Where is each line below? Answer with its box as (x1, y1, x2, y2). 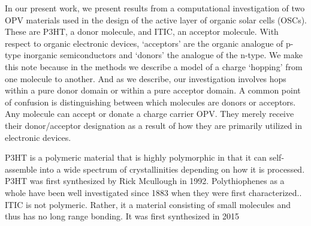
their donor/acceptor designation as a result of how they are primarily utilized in (5, 119, 302, 131)
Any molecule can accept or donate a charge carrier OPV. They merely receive (5, 107, 294, 120)
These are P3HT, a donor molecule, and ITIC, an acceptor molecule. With (5, 25, 279, 38)
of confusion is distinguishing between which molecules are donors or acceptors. (5, 95, 296, 108)
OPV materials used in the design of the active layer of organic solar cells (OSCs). (5, 13, 307, 26)
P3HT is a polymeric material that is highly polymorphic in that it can (5, 151, 267, 164)
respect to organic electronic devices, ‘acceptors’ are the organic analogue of (5, 37, 283, 49)
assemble (5, 162, 37, 175)
